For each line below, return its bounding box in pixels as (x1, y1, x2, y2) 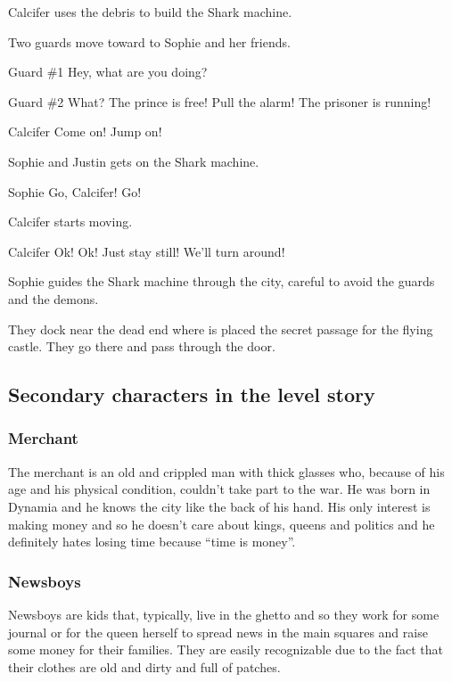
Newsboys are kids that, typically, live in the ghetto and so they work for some (8, 604, 440, 623)
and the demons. (8, 289, 99, 308)
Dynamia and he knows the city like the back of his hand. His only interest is (8, 497, 431, 515)
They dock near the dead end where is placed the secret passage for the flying (8, 319, 433, 338)
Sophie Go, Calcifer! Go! (8, 182, 142, 201)
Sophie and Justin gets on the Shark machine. (8, 152, 259, 170)
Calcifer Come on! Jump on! (8, 122, 162, 141)
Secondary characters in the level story (8, 381, 375, 408)
